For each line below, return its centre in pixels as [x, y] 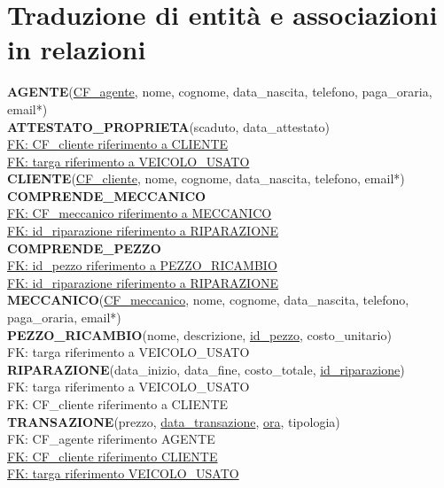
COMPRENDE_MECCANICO [107, 195]
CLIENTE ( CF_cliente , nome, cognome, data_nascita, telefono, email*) [206, 178]
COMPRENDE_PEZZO [84, 248]
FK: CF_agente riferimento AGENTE [111, 439]
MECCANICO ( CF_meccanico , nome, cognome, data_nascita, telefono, [208, 300]
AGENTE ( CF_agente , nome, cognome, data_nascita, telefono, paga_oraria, [220, 92]
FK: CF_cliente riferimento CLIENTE [113, 456]
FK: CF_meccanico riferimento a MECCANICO [140, 213]
